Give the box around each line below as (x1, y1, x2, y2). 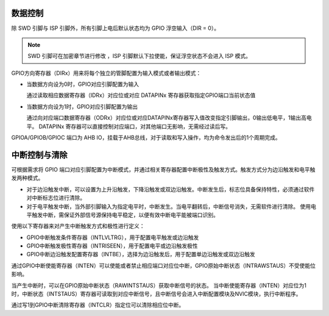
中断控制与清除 (11, 149, 68, 160)
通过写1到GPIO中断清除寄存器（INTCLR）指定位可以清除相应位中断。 (11, 301, 185, 309)
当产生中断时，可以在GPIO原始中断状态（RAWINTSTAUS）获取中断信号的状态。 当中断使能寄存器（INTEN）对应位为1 (11, 281, 307, 289)
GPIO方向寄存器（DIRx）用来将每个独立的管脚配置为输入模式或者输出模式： (11, 69, 202, 76)
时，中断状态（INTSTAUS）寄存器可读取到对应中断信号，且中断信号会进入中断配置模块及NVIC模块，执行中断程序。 (11, 290, 302, 298)
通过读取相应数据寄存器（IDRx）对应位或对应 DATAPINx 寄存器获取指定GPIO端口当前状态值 (26, 92, 256, 99)
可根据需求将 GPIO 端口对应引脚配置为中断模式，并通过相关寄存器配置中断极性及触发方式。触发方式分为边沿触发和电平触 (11, 165, 316, 173)
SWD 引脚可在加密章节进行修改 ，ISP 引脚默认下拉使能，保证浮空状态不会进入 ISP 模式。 (27, 52, 251, 60)
